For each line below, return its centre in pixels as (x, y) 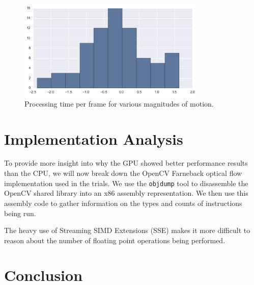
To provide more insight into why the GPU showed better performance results (126, 163)
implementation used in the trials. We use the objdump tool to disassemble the (126, 183)
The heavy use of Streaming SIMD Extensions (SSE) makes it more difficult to (127, 230)
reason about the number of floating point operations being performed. (115, 240)
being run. (20, 213)
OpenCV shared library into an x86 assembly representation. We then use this (126, 193)
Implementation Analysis (94, 138)
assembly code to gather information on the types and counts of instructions (123, 203)
